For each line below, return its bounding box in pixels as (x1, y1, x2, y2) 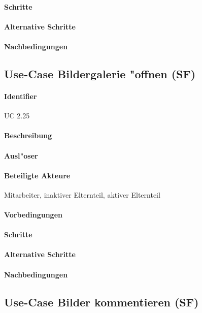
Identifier (4, 90, 37, 101)
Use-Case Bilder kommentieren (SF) (4, 294, 199, 309)
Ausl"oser (4, 150, 38, 161)
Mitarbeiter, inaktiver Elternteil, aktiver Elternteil (4, 189, 160, 200)
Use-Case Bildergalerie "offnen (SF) (4, 66, 196, 81)
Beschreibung (4, 130, 52, 141)
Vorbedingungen (4, 209, 62, 220)
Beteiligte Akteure (4, 170, 71, 180)
